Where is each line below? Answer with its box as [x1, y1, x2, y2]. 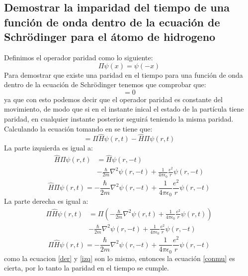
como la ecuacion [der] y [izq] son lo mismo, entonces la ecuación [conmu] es [4, 253, 235, 263]
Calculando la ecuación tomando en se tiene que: [4, 123, 153, 134]
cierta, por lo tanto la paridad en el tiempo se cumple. [4, 263, 169, 273]
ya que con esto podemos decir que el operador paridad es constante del [4, 94, 223, 104]
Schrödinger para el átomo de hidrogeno [4, 29, 216, 44]
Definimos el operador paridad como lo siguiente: [4, 52, 153, 62]
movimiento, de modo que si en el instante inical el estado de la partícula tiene [4, 104, 244, 114]
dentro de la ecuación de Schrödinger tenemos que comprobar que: [4, 79, 206, 90]
